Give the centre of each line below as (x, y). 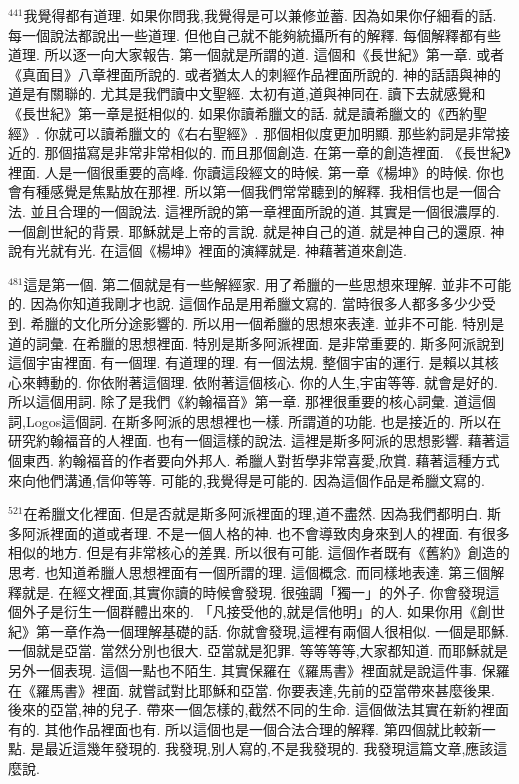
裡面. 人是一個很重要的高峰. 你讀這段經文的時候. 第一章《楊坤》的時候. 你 (249, 171)
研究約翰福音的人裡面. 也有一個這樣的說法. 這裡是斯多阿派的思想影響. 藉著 (252, 440)
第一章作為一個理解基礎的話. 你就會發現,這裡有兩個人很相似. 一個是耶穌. (272, 630)
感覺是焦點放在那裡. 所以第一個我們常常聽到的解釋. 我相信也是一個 (268, 191)
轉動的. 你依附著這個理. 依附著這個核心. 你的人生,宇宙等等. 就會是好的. (266, 381)
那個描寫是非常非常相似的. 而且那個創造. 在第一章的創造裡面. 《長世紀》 (277, 152)
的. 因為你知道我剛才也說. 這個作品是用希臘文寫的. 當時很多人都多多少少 (245, 303)
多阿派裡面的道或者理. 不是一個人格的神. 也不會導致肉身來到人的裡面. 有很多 (259, 532)
